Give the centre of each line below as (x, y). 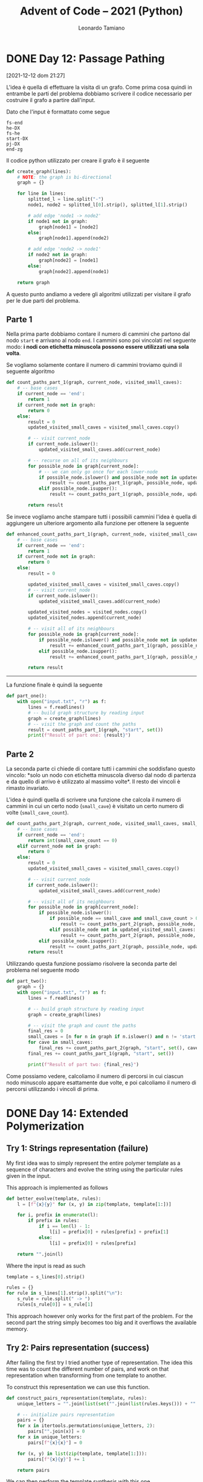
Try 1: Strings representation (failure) (77, 1149)
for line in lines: (42, 194)
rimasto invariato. (28, 788)
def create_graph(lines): (39, 171)
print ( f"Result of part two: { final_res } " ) (83, 1064)
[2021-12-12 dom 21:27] (36, 75)
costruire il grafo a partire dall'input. (51, 100)
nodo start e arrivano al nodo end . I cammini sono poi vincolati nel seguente (101, 340)
